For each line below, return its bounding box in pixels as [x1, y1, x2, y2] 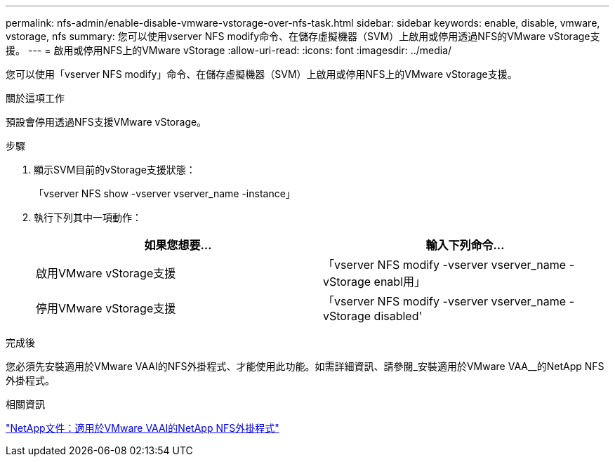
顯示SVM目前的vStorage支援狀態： [34, 164, 196, 176]
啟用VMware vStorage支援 [36, 266, 176, 280]
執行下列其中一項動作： [34, 211, 142, 223]
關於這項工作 [6, 92, 65, 104]
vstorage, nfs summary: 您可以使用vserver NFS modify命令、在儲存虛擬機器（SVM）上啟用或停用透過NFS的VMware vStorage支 [6, 30, 600, 42]
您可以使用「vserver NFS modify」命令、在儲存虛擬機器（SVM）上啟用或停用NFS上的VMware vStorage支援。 [6, 68, 517, 80]
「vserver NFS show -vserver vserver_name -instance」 [34, 187, 296, 199]
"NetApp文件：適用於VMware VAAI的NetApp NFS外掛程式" [6, 422, 279, 434]
